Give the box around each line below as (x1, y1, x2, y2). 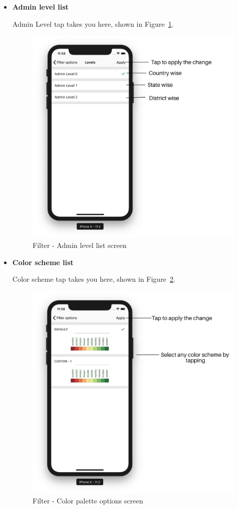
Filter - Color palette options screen (32, 495, 143, 505)
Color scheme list (12, 257, 74, 267)
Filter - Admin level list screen (32, 239, 127, 250)
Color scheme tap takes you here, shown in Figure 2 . (12, 274, 176, 284)
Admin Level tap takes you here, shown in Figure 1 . (12, 18, 174, 29)
